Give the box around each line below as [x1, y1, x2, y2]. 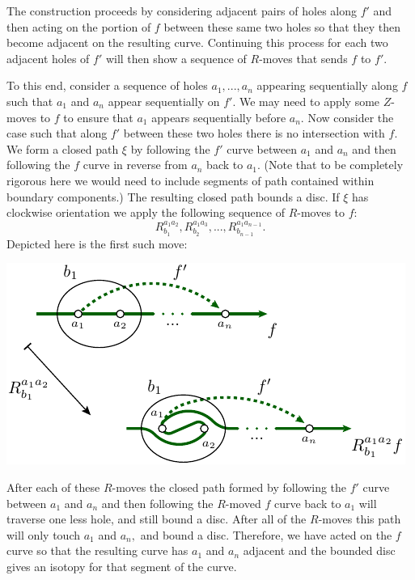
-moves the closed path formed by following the [112, 478, 347, 495]
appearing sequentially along [256, 77, 398, 94]
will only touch [6, 526, 81, 543]
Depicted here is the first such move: [6, 235, 188, 252]
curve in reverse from [83, 156, 188, 173]
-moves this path [318, 510, 401, 527]
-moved [225, 494, 261, 511]
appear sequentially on [108, 92, 220, 109]
